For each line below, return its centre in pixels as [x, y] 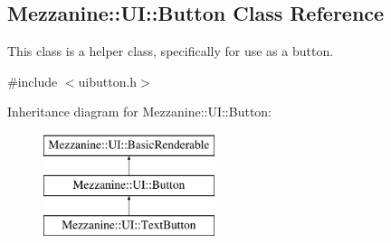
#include [33, 81]
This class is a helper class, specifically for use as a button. [171, 51]
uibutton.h [108, 81]
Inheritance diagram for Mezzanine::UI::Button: [140, 112]
